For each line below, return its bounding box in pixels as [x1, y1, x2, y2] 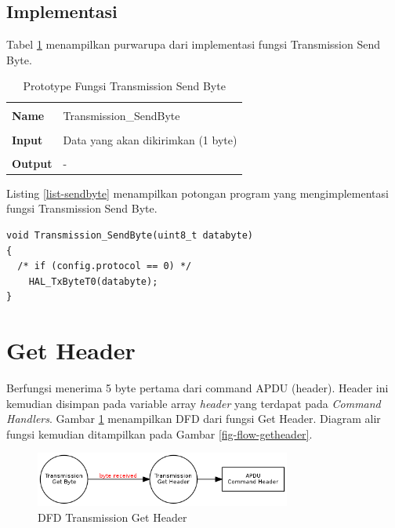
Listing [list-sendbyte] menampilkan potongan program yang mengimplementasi [6, 184, 389, 201]
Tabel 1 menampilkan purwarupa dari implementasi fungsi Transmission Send [6, 36, 380, 53]
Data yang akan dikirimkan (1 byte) [63, 131, 237, 147]
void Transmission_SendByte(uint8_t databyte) [6, 229, 253, 241]
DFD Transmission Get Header [38, 508, 187, 525]
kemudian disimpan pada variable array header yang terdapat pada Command [6, 395, 381, 411]
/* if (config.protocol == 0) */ [17, 260, 192, 272]
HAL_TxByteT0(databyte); [28, 275, 158, 287]
